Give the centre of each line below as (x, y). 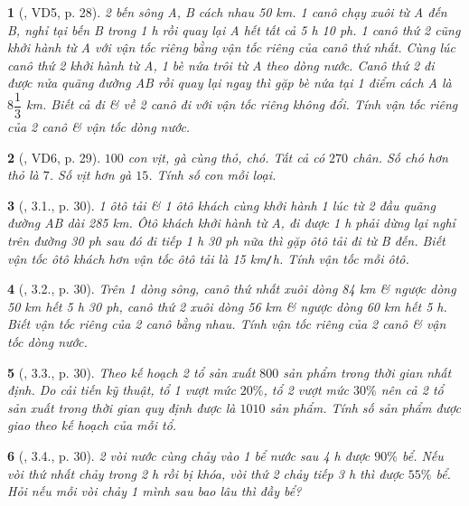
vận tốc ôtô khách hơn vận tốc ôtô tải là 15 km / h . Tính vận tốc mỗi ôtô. (208, 258)
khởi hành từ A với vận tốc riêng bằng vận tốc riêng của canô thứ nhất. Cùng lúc (231, 47)
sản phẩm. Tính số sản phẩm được (365, 407)
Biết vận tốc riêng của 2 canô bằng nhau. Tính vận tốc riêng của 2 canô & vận (227, 324)
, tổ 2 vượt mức (306, 390)
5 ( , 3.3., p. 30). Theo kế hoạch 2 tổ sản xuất (131, 372)
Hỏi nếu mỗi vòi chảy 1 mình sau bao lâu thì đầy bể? (155, 491)
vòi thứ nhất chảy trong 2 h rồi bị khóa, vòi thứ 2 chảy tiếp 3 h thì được (206, 473)
